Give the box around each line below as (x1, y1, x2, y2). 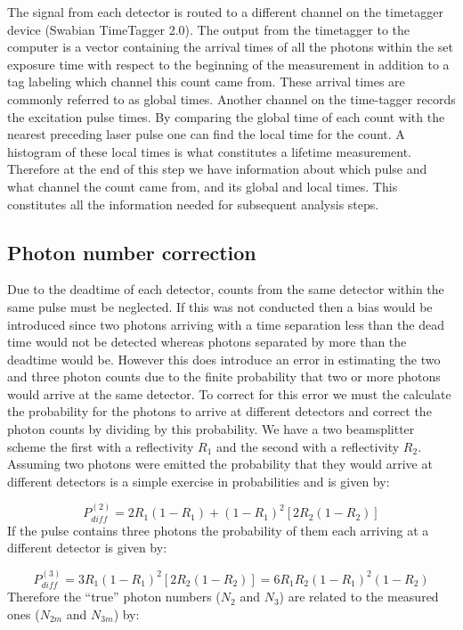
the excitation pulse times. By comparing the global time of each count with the (7, 107, 445, 126)
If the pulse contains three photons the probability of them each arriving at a (7, 520, 429, 539)
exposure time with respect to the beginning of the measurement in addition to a (7, 54, 450, 73)
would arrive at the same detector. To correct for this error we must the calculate (7, 384, 451, 403)
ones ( (7, 604, 40, 623)
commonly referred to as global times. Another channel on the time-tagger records (7, 89, 456, 108)
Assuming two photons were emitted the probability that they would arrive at (7, 454, 433, 473)
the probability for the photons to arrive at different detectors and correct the (7, 402, 432, 421)
